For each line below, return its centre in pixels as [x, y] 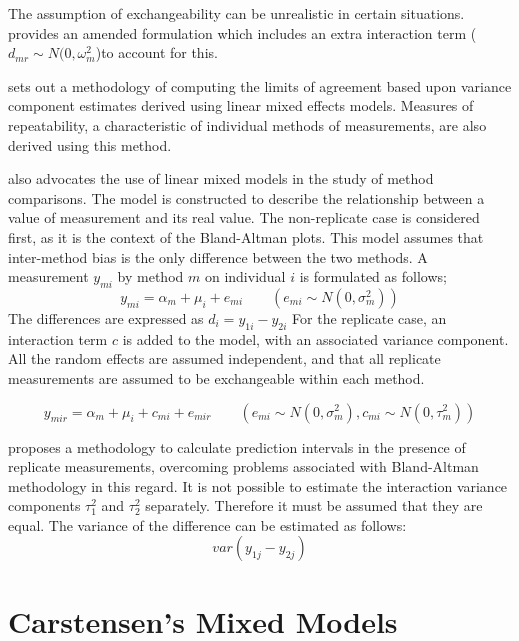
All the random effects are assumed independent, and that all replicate [224, 358]
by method [150, 276]
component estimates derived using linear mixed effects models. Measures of [241, 105]
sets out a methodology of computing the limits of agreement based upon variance [260, 85]
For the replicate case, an [369, 317]
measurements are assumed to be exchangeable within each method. [216, 377]
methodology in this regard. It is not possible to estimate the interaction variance [258, 485]
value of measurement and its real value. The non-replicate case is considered [244, 217]
